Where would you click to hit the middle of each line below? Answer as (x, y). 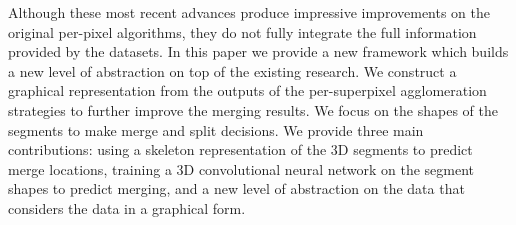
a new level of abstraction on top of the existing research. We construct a (232, 70)
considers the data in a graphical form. (127, 207)
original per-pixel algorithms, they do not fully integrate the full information (242, 31)
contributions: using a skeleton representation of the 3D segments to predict (240, 149)
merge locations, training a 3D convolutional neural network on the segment (241, 168)
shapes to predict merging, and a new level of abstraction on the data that (236, 188)
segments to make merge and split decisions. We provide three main (216, 129)
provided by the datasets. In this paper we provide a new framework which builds (258, 51)
